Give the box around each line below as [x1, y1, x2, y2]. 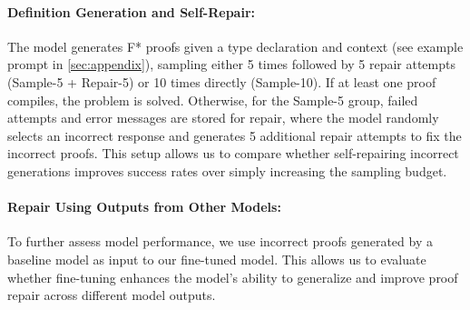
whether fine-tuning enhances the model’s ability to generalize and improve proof [7, 267, 458, 286]
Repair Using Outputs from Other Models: [7, 197, 281, 216]
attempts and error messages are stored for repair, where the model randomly [7, 108, 439, 127]
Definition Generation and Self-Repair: [7, 2, 256, 21]
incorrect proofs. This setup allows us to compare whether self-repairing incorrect [7, 144, 459, 163]
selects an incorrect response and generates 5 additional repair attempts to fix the [7, 125, 462, 145]
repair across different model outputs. [7, 285, 216, 305]
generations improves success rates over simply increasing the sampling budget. [7, 161, 447, 180]
